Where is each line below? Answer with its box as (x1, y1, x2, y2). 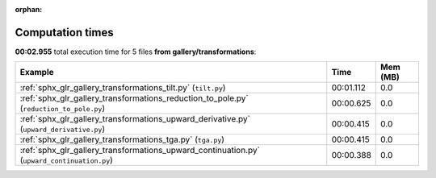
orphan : (15, 5, 43, 14)
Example (19, 67, 54, 78)
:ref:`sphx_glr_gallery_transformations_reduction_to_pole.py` (19, 93, 249, 104)
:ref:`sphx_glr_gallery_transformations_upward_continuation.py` (19, 145, 260, 156)
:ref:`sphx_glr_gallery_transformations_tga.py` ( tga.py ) (19, 134, 225, 145)
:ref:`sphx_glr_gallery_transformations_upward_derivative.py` (19, 114, 250, 125)
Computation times (15, 25, 114, 39)
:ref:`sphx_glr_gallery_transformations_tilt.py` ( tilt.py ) (19, 82, 226, 93)
